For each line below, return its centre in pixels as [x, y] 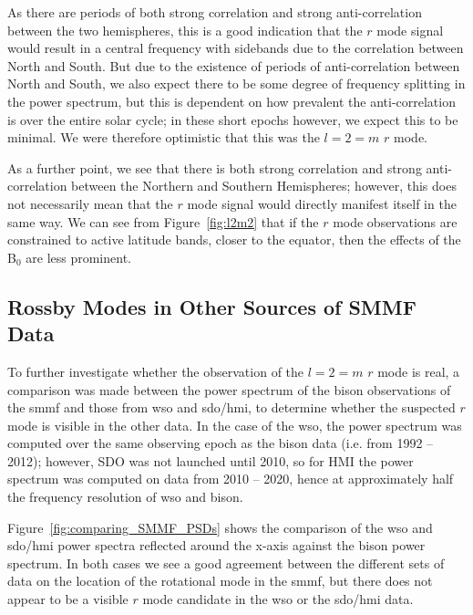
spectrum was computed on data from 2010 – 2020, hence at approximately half [231, 479]
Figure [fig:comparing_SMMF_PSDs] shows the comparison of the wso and [220, 527]
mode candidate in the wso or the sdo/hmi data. [278, 599]
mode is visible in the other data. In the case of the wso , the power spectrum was [235, 425]
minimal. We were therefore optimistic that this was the [164, 137]
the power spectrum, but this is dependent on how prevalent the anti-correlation [231, 101]
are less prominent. [78, 257]
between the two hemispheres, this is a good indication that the [185, 30]
